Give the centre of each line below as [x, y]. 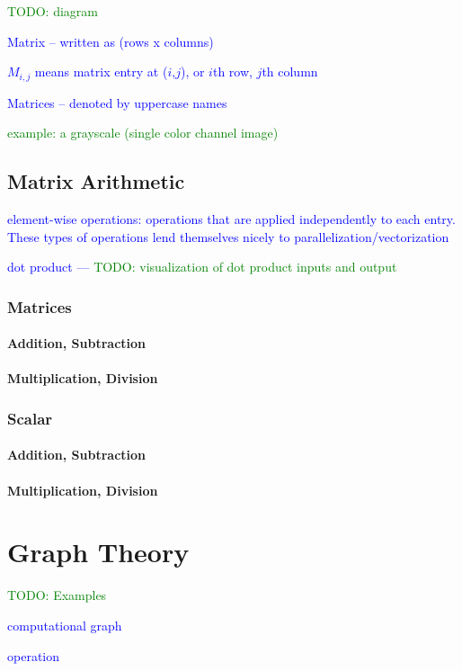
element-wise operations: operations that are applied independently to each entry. [231, 219]
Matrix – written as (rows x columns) [111, 41]
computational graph [65, 625]
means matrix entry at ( [101, 72]
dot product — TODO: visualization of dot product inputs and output [202, 267]
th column [290, 72]
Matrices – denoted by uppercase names [117, 102]
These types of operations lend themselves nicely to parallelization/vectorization [228, 236]
